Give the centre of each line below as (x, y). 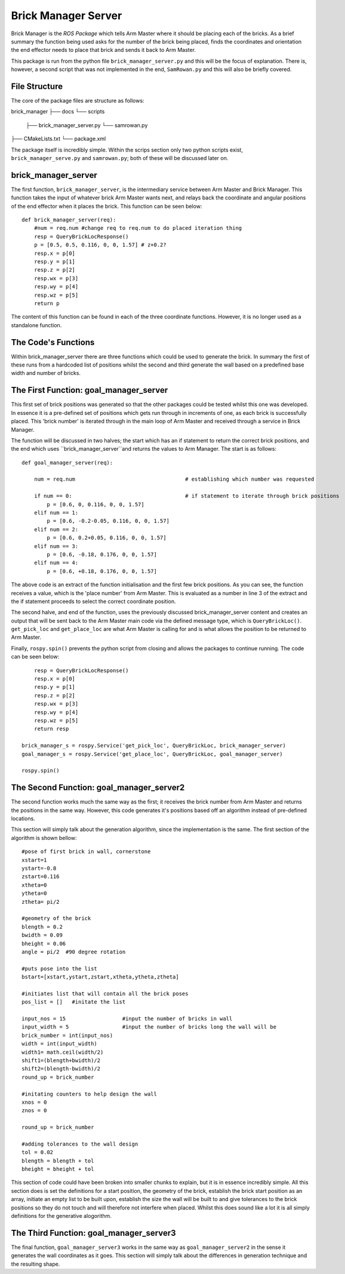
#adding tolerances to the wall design (80, 1144)
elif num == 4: (56, 563)
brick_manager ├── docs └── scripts (58, 112)
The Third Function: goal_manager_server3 (93, 1233)
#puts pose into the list (60, 968)
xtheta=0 (34, 885)
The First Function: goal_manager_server (90, 390)
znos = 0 (34, 1111)
